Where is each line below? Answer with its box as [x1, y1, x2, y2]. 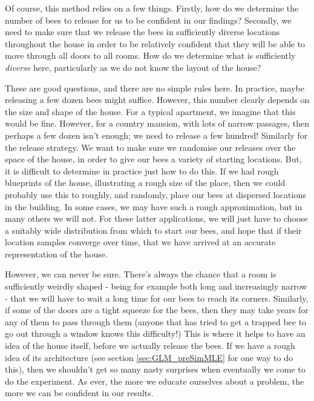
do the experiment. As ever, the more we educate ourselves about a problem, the [5, 374, 304, 387]
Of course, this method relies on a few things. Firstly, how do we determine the [5, 2, 299, 14]
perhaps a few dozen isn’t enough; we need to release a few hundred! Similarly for [5, 128, 308, 141]
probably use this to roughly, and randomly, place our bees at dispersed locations [5, 188, 306, 200]
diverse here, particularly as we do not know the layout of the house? [5, 61, 261, 73]
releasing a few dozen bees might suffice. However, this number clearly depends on [5, 93, 310, 106]
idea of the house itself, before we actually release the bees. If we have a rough [5, 339, 295, 352]
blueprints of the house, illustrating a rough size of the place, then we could [5, 176, 286, 189]
